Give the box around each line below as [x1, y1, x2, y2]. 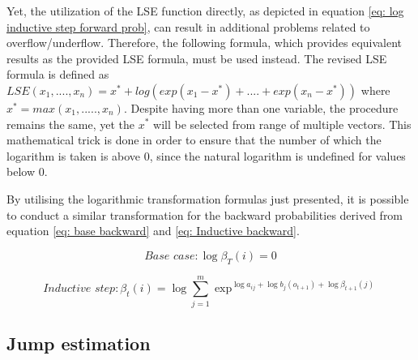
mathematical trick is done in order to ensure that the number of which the [6, 131, 382, 148]
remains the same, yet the [6, 115, 135, 132]
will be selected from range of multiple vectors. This [153, 115, 412, 132]
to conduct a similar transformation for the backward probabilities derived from [6, 206, 403, 223]
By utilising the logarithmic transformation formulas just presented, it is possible [6, 190, 409, 207]
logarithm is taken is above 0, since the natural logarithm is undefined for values [6, 147, 406, 164]
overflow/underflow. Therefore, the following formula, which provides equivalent [6, 34, 403, 51]
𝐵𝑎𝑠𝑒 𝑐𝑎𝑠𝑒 [144, 250, 195, 262]
